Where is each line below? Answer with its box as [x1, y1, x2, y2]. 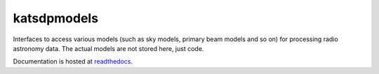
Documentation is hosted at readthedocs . [13, 57, 133, 66]
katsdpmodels [13, 10, 98, 26]
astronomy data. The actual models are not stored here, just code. [13, 44, 204, 52]
